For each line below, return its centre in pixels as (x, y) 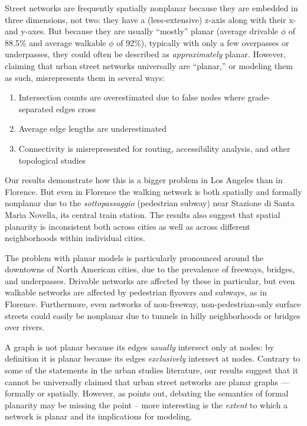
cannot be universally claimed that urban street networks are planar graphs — (147, 381)
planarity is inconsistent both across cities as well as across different (128, 226)
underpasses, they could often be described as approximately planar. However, (146, 54)
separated (36, 108)
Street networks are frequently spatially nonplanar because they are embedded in (151, 8)
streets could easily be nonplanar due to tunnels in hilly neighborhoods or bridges (153, 315)
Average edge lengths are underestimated (93, 129)
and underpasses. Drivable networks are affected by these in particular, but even (150, 280)
